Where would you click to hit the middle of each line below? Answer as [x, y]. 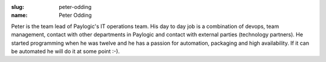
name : [19, 15]
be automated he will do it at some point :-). [66, 51]
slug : [18, 7]
